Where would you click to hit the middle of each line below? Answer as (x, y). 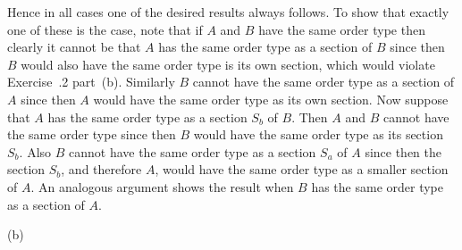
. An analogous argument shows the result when (162, 186)
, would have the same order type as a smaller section (302, 169)
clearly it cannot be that (74, 47)
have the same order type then (342, 29)
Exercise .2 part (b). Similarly (91, 82)
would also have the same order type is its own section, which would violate (228, 64)
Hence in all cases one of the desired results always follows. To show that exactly (228, 12)
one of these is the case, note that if (105, 29)
